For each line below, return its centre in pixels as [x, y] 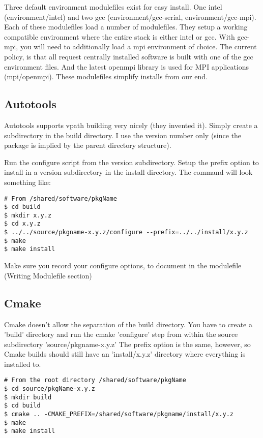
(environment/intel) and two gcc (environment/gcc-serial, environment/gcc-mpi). [130, 17]
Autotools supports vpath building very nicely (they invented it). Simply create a [131, 125]
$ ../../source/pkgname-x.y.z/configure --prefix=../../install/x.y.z [126, 232]
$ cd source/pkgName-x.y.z [50, 389]
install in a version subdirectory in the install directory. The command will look [128, 172]
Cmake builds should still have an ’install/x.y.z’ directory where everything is [125, 354]
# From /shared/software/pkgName [61, 198]
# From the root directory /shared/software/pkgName [95, 380]
